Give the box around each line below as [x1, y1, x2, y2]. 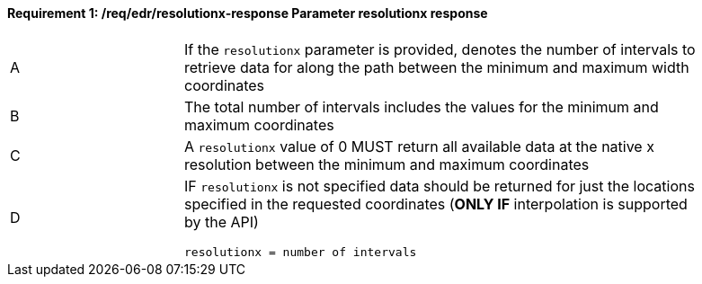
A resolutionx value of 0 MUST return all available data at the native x [184, 137, 654, 155]
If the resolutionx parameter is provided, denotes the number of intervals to [184, 40, 696, 58]
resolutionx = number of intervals [184, 244, 417, 259]
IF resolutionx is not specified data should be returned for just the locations [184, 176, 695, 195]
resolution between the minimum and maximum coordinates [184, 155, 590, 173]
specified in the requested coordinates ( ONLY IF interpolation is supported [184, 194, 688, 213]
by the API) [184, 212, 259, 231]
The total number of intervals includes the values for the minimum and [184, 97, 659, 116]
